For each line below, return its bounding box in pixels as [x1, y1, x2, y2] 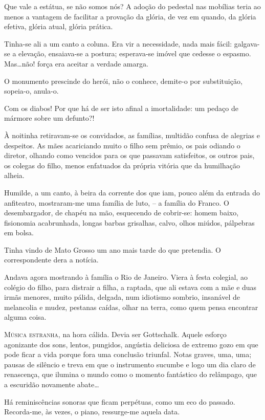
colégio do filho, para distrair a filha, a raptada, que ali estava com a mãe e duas [4, 281, 257, 292]
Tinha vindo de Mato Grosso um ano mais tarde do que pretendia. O [4, 244, 221, 255]
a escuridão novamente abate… [4, 379, 99, 389]
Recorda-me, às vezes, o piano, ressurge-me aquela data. [4, 406, 180, 417]
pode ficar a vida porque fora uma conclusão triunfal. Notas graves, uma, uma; [4, 349, 252, 360]
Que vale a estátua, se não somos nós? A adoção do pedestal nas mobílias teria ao [4, 1, 261, 11]
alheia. [4, 170, 25, 181]
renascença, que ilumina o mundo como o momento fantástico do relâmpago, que [4, 369, 257, 380]
